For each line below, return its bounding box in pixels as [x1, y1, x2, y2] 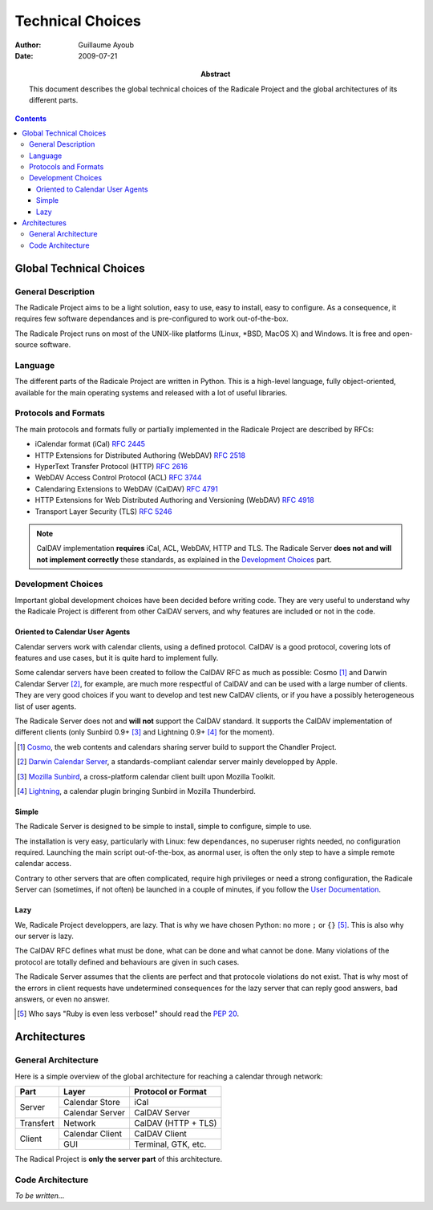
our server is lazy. [14, 931, 74, 941]
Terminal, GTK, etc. [133, 1139, 207, 1150]
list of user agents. [14, 702, 76, 711]
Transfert [19, 1117, 55, 1128]
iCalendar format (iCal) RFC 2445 [34, 439, 146, 449]
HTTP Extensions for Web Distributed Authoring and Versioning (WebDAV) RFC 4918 [34, 496, 314, 505]
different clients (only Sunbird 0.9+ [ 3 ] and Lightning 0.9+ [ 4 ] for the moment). [14, 727, 275, 737]
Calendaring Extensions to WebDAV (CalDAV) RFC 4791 [34, 484, 218, 493]
